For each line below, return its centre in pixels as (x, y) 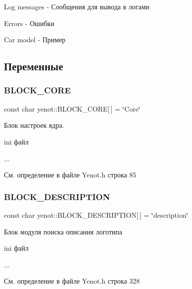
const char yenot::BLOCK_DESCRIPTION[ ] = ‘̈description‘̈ (96, 215)
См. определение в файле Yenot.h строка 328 (72, 281)
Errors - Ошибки (29, 23)
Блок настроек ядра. (34, 125)
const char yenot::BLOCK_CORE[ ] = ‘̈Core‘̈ (72, 108)
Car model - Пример (35, 40)
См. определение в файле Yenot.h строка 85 (70, 175)
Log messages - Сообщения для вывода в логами (77, 6)
